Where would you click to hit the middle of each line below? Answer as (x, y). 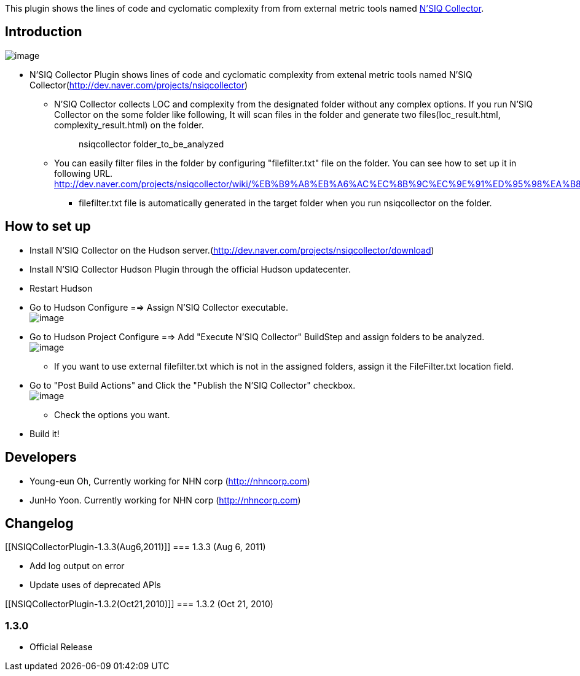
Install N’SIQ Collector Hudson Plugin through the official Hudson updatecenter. (190, 269)
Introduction (44, 32)
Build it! (45, 433)
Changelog (39, 523)
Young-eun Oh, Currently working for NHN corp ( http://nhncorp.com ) (170, 481)
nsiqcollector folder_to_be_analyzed (151, 144)
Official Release (61, 647)
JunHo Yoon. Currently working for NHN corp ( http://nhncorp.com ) (165, 500)
